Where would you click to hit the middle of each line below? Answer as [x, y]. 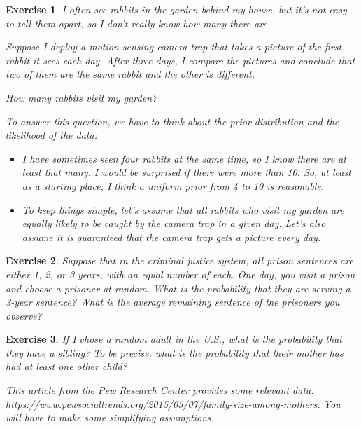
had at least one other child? [66, 366]
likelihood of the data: [51, 135]
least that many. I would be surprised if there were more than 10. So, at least [186, 172]
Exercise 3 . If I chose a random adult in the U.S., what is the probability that [174, 339]
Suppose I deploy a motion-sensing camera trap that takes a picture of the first [174, 47]
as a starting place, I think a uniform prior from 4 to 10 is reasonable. [173, 185]
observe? [24, 315]
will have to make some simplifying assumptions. [110, 417]
